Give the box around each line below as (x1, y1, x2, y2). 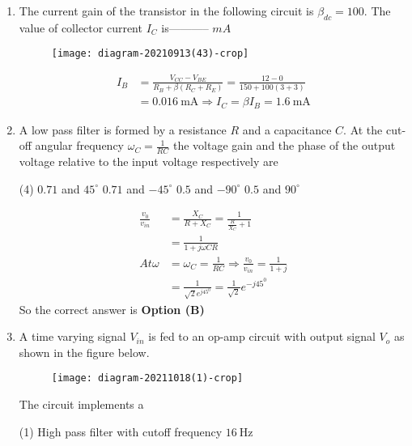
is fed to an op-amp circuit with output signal (148, 328, 376, 345)
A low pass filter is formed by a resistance (19, 121, 227, 138)
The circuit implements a (19, 396, 144, 412)
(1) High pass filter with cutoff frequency (19, 423, 223, 440)
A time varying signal (19, 328, 126, 345)
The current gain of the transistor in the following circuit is (19, 2, 314, 19)
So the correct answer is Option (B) (19, 300, 205, 317)
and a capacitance (242, 121, 332, 138)
